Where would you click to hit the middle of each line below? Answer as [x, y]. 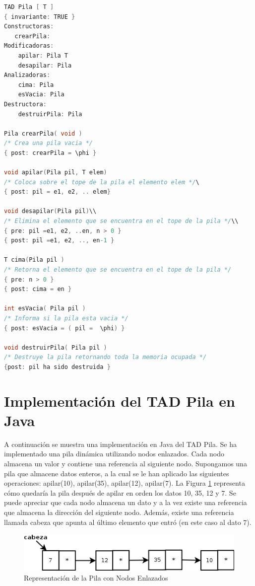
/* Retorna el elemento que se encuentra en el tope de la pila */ [118, 270]
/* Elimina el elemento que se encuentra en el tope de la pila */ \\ [121, 221]
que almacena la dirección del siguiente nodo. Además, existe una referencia [119, 512]
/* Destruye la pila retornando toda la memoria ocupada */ [105, 357]
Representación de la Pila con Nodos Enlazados [96, 578]
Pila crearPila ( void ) [43, 133]
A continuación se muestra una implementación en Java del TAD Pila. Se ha [120, 444]
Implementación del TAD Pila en [120, 401]
